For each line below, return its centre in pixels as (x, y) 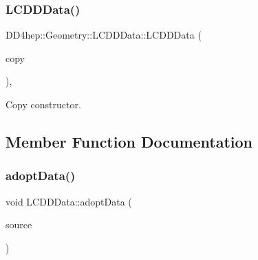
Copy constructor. (43, 104)
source (19, 224)
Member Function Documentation (129, 141)
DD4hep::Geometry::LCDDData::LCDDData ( (104, 35)
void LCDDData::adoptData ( (69, 201)
